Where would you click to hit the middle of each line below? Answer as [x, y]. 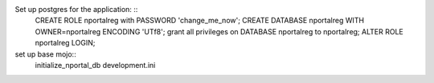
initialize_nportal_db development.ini [95, 65]
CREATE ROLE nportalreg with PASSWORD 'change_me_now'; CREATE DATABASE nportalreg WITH [200, 21]
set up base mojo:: [45, 54]
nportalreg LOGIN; [65, 43]
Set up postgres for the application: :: [76, 9]
